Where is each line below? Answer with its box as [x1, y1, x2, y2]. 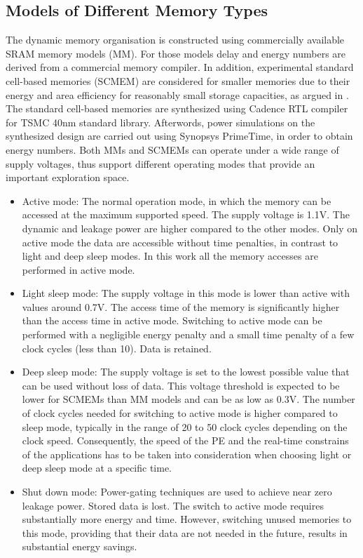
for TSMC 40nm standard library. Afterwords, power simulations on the [6, 114, 315, 129]
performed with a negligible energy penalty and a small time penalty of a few [22, 327, 355, 342]
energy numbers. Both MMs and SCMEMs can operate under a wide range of [6, 142, 339, 157]
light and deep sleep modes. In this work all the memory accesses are [22, 248, 318, 263]
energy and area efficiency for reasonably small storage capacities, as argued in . [6, 87, 349, 102]
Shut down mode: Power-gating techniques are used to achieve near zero [22, 484, 332, 499]
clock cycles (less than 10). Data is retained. [22, 340, 212, 355]
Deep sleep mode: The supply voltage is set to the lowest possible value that [22, 364, 350, 379]
